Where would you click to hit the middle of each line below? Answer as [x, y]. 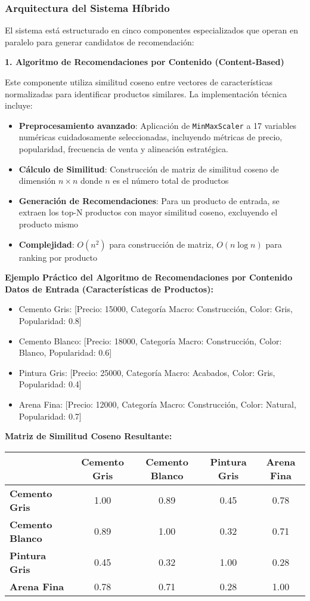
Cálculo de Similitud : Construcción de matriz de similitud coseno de [149, 169]
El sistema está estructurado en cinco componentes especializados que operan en [151, 30]
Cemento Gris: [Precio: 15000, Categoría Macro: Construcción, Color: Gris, [156, 309]
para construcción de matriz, [162, 244]
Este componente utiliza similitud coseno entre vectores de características [139, 82]
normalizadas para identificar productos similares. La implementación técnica [146, 93]
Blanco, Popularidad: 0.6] [65, 352]
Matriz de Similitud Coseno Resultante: [89, 436]
